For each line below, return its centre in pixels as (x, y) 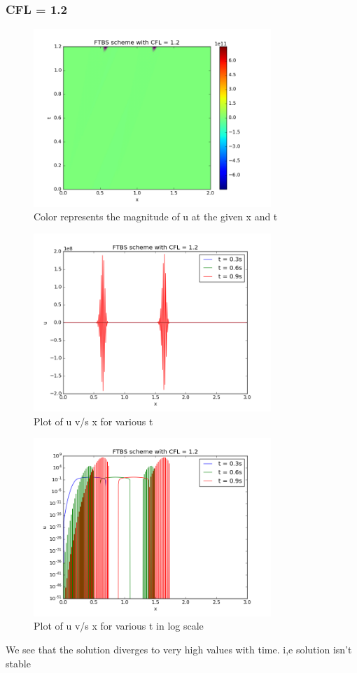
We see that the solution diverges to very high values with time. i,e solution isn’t (179, 649)
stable (18, 663)
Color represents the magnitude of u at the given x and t (156, 217)
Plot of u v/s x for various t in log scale (119, 626)
